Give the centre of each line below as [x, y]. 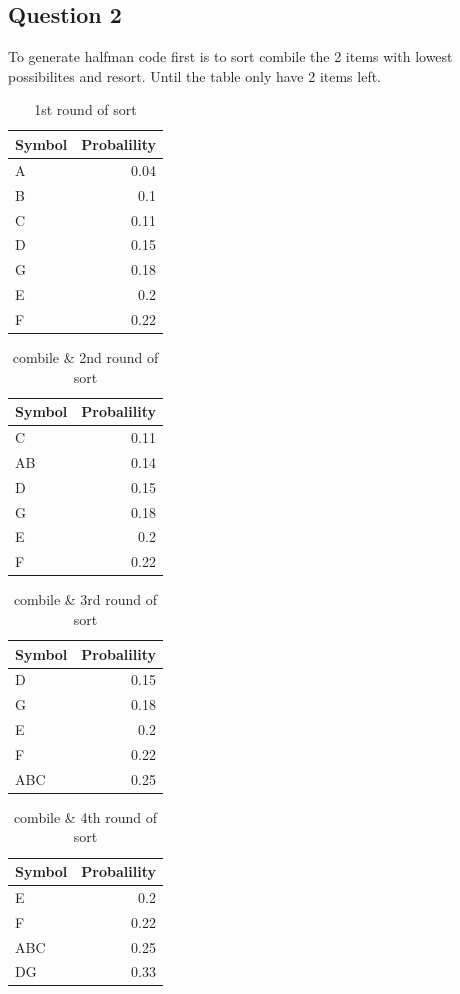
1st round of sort [85, 109]
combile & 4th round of [85, 816]
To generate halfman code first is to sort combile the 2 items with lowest [230, 56]
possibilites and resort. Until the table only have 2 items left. [195, 75]
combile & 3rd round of [85, 599]
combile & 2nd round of [85, 356]
